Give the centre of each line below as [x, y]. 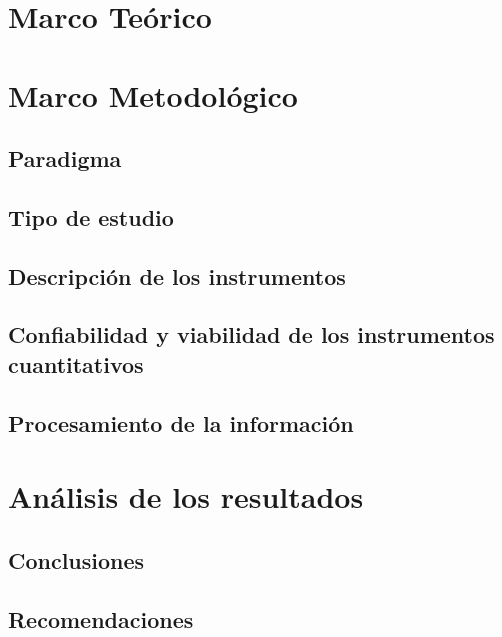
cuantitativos [76, 363]
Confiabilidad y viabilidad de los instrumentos [251, 334]
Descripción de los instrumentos [177, 275]
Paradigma [65, 158]
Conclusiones [76, 559]
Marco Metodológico [153, 94]
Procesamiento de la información [181, 422]
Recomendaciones [101, 618]
